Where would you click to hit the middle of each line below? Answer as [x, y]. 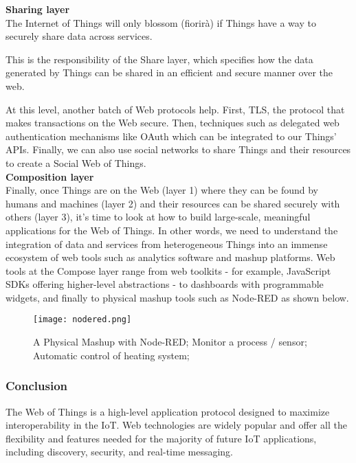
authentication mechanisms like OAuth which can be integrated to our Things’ [171, 136]
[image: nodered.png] [82, 320]
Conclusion [36, 386]
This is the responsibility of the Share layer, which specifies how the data [159, 59]
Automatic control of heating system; [111, 355]
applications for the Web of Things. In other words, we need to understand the [172, 230]
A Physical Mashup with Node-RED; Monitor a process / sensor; [170, 342]
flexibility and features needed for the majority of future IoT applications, [161, 438]
